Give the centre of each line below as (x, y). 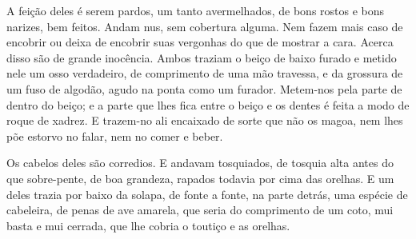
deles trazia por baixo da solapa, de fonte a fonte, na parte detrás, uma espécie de (207, 194)
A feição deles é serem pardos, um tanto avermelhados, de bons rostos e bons (196, 10)
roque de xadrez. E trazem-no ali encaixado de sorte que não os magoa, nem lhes (205, 120)
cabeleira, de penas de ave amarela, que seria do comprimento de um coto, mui (200, 210)
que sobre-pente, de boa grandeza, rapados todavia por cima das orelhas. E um (200, 178)
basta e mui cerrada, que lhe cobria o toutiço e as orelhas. (148, 225)
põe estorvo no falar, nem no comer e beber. (115, 135)
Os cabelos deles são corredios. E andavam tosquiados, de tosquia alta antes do (200, 163)
